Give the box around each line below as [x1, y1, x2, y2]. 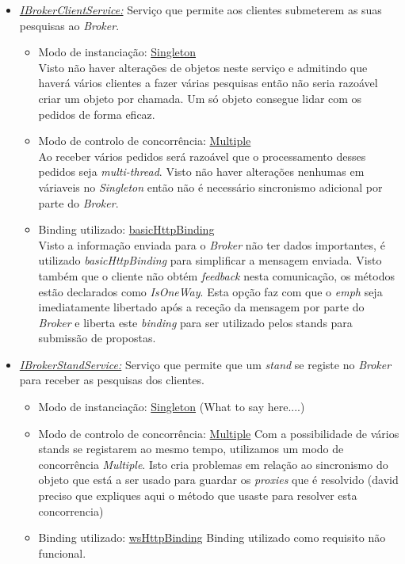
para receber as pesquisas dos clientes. [19, 372, 204, 388]
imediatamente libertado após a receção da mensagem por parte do [38, 299, 365, 315]
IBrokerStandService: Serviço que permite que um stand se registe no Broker [19, 356, 392, 372]
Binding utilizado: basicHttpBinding [38, 221, 215, 238]
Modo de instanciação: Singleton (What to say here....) [38, 398, 305, 415]
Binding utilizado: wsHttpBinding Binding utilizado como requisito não [38, 529, 386, 546]
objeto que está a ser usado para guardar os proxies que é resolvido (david [38, 471, 399, 488]
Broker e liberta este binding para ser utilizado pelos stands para [38, 314, 353, 330]
